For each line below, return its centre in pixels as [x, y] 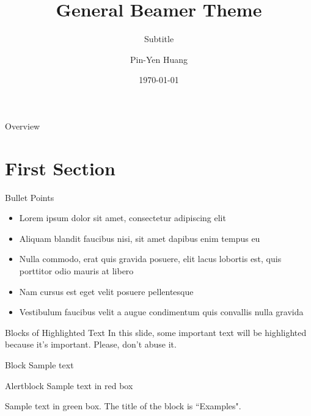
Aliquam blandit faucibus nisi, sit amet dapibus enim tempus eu [140, 238]
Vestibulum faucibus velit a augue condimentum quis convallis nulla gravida [161, 312]
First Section [60, 168]
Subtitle [159, 39]
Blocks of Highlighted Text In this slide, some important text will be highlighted [156, 332]
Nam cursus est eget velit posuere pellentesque [106, 291]
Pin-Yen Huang [159, 59]
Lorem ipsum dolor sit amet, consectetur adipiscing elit [123, 218]
